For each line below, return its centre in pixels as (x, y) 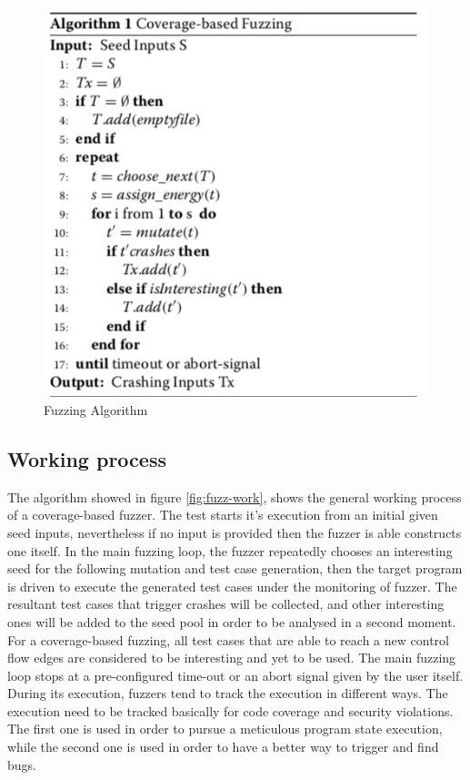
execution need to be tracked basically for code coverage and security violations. (230, 710)
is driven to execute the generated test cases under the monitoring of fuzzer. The (232, 586)
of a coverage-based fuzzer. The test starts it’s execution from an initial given (223, 515)
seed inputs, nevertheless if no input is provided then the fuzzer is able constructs (235, 532)
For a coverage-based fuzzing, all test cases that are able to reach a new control (228, 639)
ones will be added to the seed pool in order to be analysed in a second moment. (232, 621)
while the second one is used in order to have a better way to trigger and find (223, 747)
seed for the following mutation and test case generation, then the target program (235, 568)
